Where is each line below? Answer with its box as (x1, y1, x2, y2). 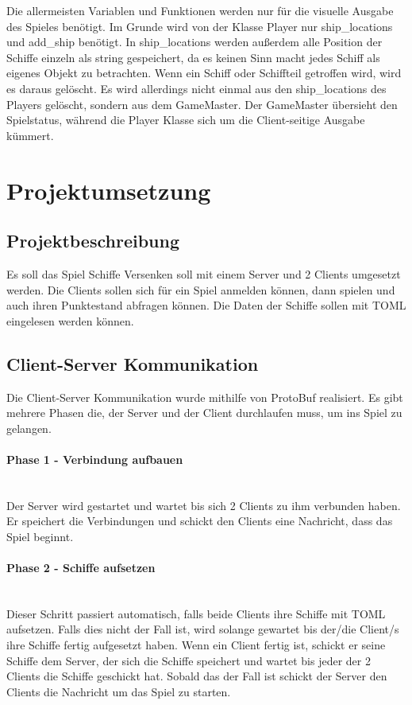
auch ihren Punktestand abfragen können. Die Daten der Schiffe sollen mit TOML (6, 297, 406, 314)
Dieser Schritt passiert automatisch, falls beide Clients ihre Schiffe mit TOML (6, 605, 386, 621)
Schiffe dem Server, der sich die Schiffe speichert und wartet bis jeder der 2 (6, 652, 371, 668)
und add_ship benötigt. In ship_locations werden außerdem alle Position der (6, 33, 383, 50)
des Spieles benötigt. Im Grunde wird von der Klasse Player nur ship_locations (6, 18, 393, 34)
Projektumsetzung (6, 173, 211, 206)
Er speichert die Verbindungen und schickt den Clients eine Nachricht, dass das (6, 512, 393, 529)
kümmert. (6, 127, 54, 143)
